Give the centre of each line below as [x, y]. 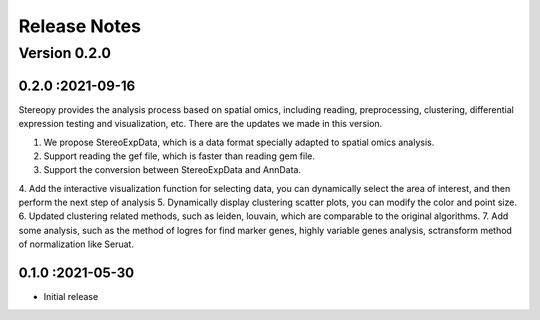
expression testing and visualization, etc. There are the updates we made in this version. [200, 124]
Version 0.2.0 [65, 53]
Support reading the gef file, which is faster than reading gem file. [179, 156]
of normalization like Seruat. [76, 244]
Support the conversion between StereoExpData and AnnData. [172, 170]
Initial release [71, 297]
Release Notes [80, 26]
